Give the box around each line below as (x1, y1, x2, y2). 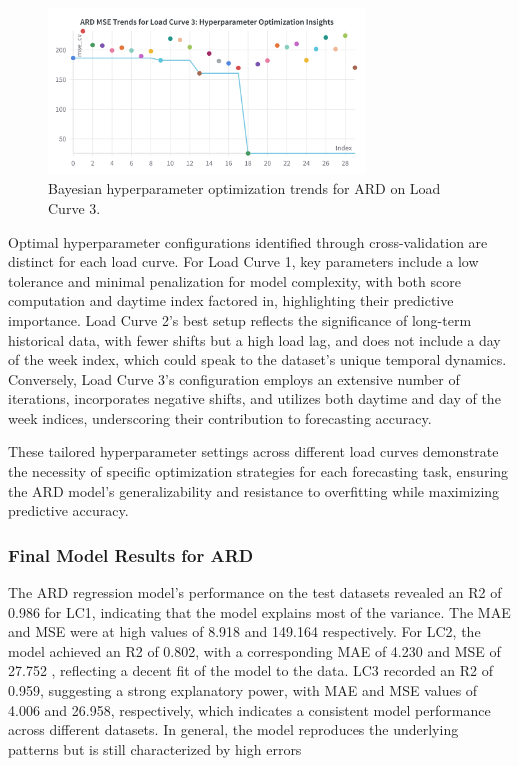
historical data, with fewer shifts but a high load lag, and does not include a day (8, 329, 501, 350)
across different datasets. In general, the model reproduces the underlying (8, 719, 459, 740)
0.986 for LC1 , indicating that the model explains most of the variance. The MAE (8, 601, 511, 622)
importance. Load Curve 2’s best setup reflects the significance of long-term (8, 309, 472, 330)
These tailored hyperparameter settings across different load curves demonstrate (8, 441, 499, 462)
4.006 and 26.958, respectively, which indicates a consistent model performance (8, 699, 491, 720)
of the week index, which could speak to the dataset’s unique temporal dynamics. (8, 349, 507, 370)
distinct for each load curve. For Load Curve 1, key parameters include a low (8, 251, 479, 272)
